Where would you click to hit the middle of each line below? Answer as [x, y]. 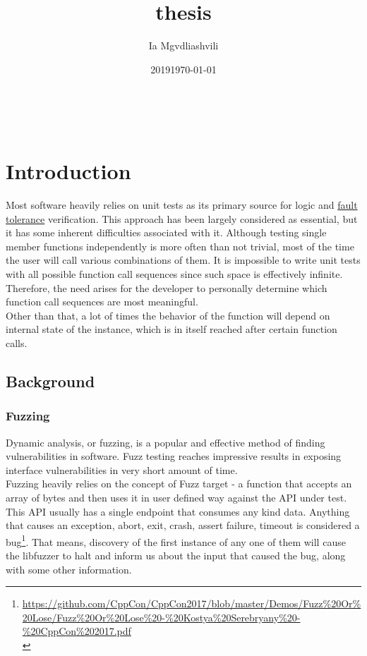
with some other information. [69, 569]
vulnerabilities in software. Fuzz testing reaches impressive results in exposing [174, 456]
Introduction [68, 171]
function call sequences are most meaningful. [102, 302]
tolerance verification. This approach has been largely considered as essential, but [182, 218]
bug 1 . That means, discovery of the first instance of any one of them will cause [176, 540]
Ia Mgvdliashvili [183, 45]
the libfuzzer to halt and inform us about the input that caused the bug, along [176, 555]
